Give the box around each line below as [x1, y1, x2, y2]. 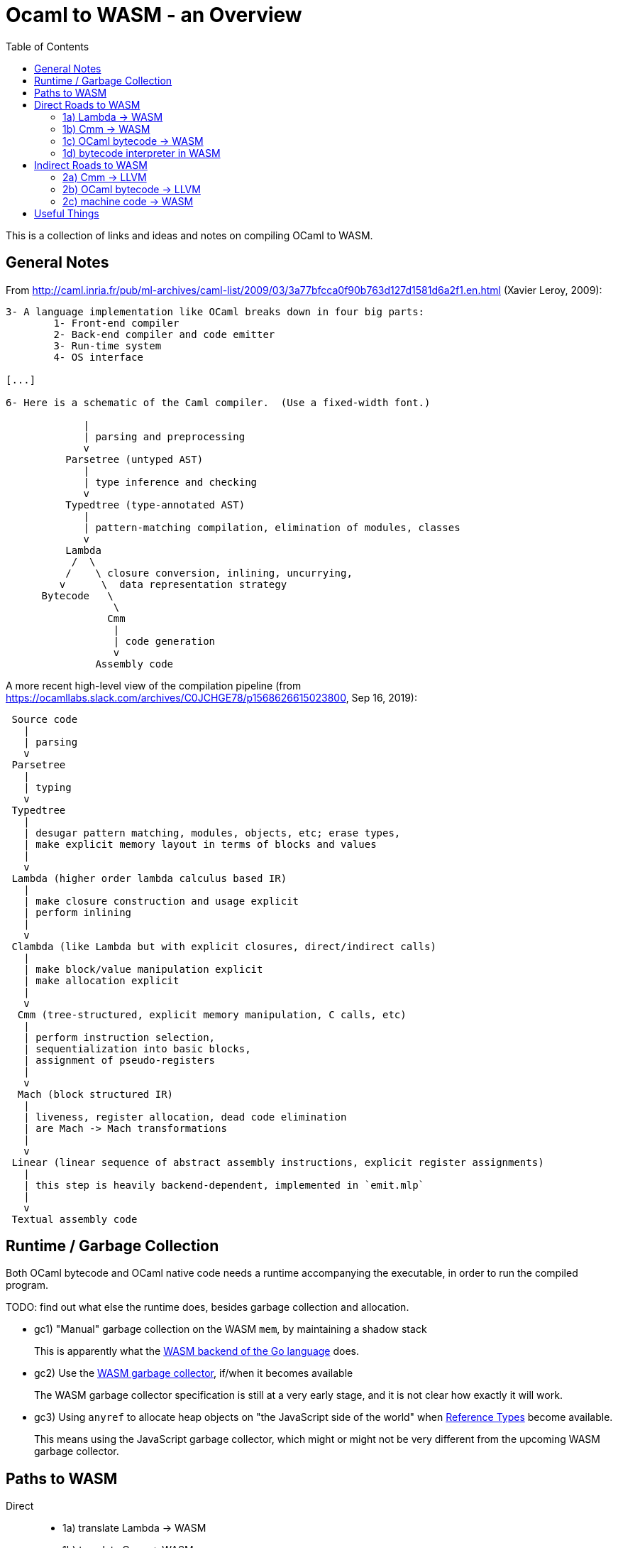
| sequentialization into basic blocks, [23, 1042, 251, 1054]
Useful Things [34, 207, 99, 219]
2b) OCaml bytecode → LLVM [62, 182, 201, 195]
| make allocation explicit [23, 974, 180, 986]
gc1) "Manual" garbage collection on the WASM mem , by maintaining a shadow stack [34, 1323, 427, 1336]
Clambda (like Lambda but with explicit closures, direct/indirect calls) [11, 940, 436, 952]
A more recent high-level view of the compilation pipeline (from [6, 679, 302, 692]
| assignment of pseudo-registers [23, 1054, 216, 1066]
